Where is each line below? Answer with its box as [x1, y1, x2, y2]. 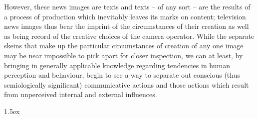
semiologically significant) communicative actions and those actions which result [4, 79, 249, 90]
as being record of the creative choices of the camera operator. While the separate [4, 30, 255, 41]
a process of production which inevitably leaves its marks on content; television [4, 11, 246, 21]
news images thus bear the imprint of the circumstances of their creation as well [4, 21, 249, 31]
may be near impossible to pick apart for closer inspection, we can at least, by [4, 50, 243, 60]
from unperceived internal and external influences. [4, 89, 157, 100]
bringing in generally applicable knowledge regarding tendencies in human [4, 60, 230, 70]
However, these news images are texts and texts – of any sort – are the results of [4, 1, 251, 11]
